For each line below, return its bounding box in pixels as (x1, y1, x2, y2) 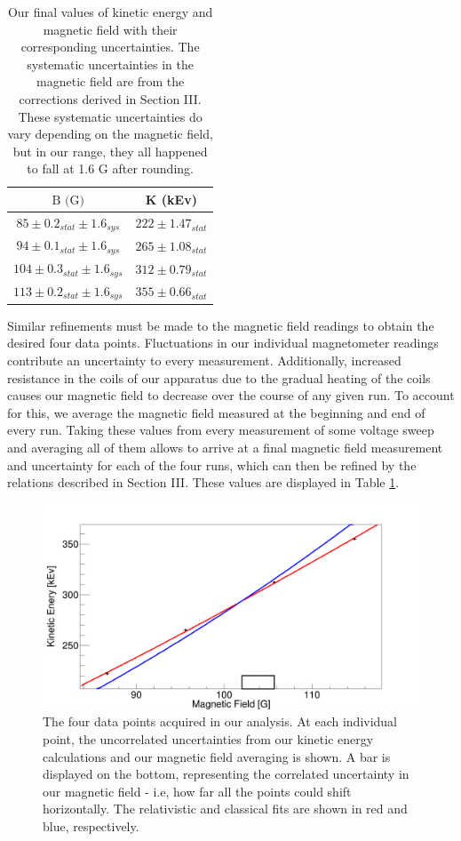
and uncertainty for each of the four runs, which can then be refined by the (7, 455, 417, 474)
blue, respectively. (43, 816, 139, 835)
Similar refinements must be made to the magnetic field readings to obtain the (7, 316, 434, 334)
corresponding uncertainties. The (20, 37, 200, 56)
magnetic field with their (43, 20, 178, 38)
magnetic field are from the (36, 72, 185, 91)
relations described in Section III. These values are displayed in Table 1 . (7, 473, 400, 492)
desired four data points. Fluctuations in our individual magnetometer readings (7, 333, 439, 352)
